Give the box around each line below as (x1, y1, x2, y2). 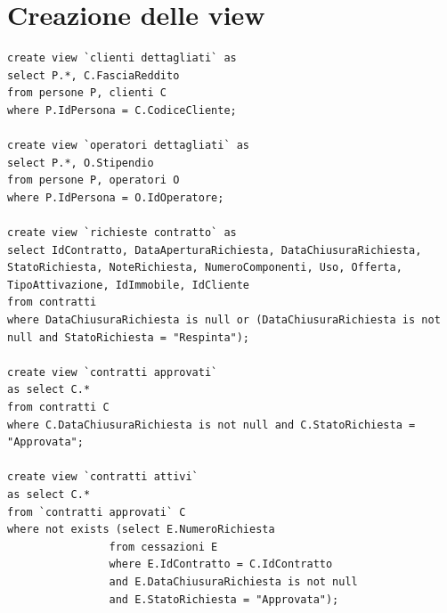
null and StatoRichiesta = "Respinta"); (7, 331, 250, 344)
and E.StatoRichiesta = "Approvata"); (109, 593, 339, 606)
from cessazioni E (109, 540, 218, 553)
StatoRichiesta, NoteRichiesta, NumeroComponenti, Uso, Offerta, (7, 261, 402, 274)
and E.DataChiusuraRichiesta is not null (109, 575, 358, 588)
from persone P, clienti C (7, 86, 167, 100)
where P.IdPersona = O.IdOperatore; (7, 191, 224, 204)
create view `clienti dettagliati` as (7, 52, 237, 65)
